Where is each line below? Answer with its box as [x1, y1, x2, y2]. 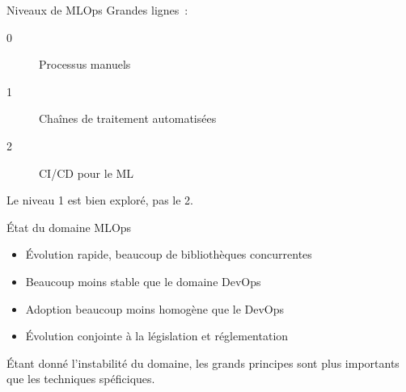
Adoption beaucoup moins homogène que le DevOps [25, 300, 285, 317]
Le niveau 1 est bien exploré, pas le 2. [6, 192, 193, 209]
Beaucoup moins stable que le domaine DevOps [25, 272, 261, 289]
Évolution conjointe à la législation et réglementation [25, 327, 289, 344]
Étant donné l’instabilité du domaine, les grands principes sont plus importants [6, 354, 400, 371]
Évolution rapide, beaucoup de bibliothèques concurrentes [25, 246, 312, 263]
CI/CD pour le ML [39, 164, 134, 181]
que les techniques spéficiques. [6, 370, 155, 387]
